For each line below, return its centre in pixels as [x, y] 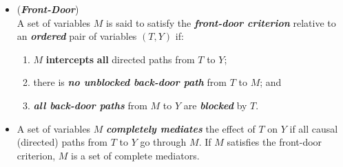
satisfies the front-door [274, 142]
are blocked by [215, 105]
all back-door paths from [90, 105]
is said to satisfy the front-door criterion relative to [221, 22]
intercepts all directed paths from [120, 59]
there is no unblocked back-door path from [130, 82]
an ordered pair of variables [77, 36]
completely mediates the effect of [181, 128]
